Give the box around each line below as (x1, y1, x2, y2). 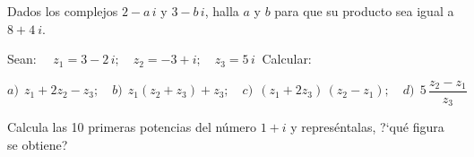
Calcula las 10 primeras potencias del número (7, 118, 256, 136)
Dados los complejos (7, 2, 118, 20)
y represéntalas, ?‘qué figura (290, 118, 444, 136)
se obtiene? (7, 135, 68, 153)
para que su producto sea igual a (274, 2, 454, 20)
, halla (204, 2, 239, 20)
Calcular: (262, 49, 312, 68)
